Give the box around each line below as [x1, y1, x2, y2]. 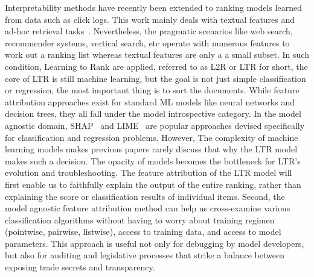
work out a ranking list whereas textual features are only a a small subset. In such [5, 48, 309, 61]
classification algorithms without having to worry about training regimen [5, 213, 275, 226]
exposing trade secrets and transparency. [5, 261, 155, 273]
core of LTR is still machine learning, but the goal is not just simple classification [5, 72, 306, 84]
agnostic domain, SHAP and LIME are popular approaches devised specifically [5, 119, 305, 131]
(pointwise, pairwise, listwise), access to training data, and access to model [5, 225, 281, 238]
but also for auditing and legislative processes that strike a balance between [5, 249, 284, 261]
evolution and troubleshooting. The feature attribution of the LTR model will [5, 166, 292, 179]
